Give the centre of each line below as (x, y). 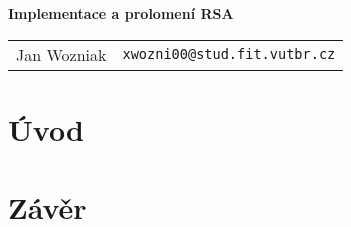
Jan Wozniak (61, 54)
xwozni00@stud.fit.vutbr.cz (229, 54)
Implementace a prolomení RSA (121, 13)
